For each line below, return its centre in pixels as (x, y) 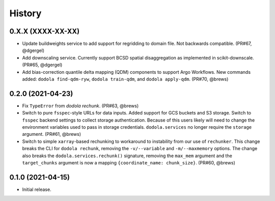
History (25, 13)
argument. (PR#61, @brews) (52, 134)
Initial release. (37, 189)
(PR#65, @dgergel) (42, 65)
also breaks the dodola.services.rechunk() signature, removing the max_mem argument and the (127, 156)
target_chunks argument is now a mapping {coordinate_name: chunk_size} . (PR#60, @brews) (129, 163)
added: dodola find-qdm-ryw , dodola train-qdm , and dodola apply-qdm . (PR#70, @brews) (125, 79)
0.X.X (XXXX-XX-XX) (45, 31)
